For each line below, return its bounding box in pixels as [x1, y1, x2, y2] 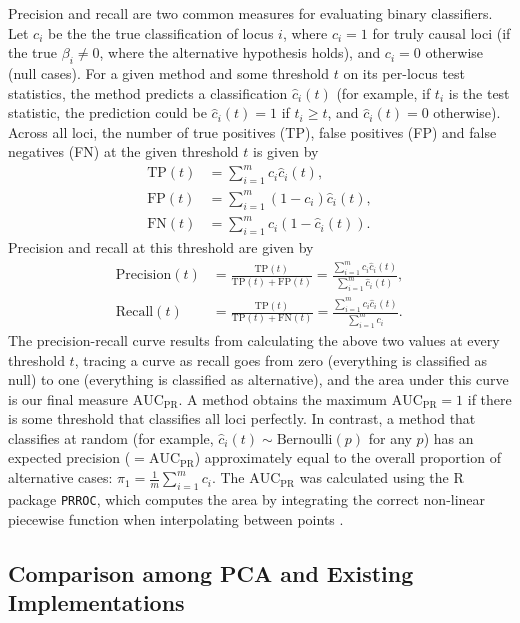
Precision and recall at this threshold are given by [8, 236, 314, 257]
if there [467, 388, 512, 409]
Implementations [8, 586, 185, 617]
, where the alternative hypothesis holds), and [99, 42, 381, 63]
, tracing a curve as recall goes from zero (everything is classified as [74, 349, 488, 370]
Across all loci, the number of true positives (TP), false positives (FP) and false [8, 121, 497, 142]
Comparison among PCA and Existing [8, 557, 414, 588]
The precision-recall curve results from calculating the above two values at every [8, 329, 500, 350]
